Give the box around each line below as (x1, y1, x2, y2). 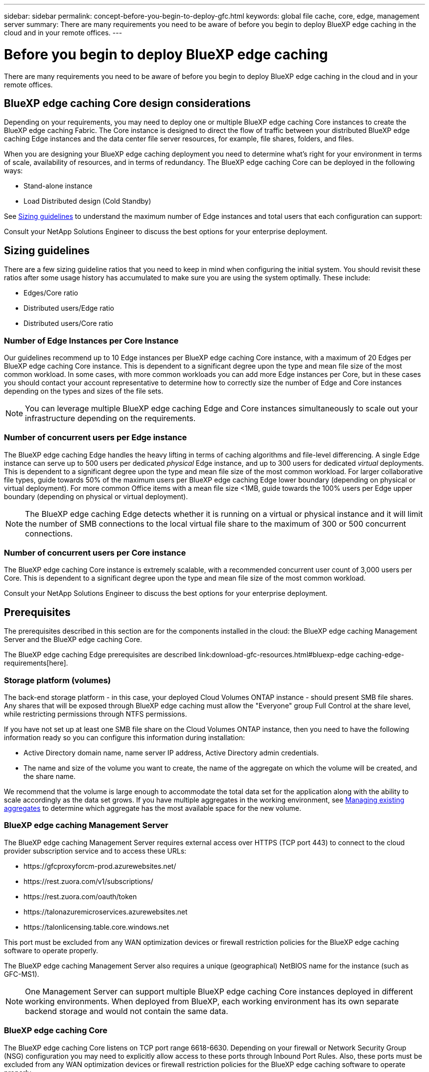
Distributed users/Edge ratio (24, 304, 114, 313)
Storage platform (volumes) (4, 675, 111, 685)
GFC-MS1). (4, 969, 39, 978)
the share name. (24, 772, 76, 781)
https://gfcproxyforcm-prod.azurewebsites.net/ (24, 861, 176, 870)
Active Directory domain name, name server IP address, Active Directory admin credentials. (24, 749, 319, 757)
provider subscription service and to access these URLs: (4, 846, 187, 855)
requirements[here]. (4, 659, 68, 668)
